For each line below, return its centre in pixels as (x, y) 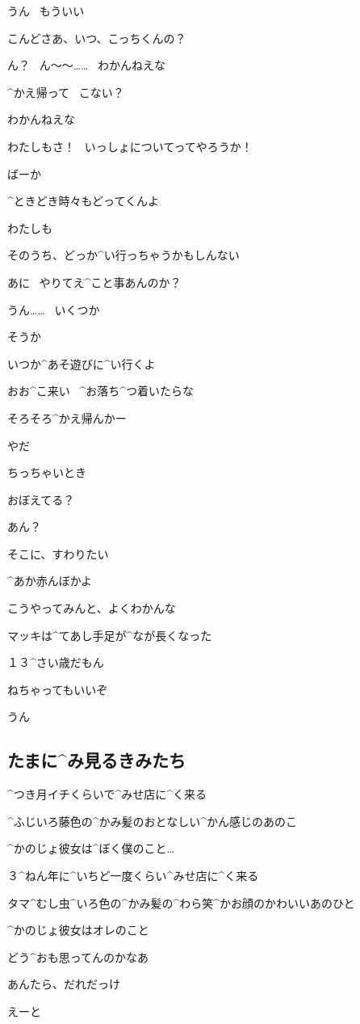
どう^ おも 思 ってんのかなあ (78, 957)
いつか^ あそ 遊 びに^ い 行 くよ (82, 363)
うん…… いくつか (54, 309)
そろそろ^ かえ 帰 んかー (67, 417)
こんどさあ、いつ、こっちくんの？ (97, 38)
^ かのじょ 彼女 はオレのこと (78, 930)
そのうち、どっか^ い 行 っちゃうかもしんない (123, 255)
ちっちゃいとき (47, 472)
